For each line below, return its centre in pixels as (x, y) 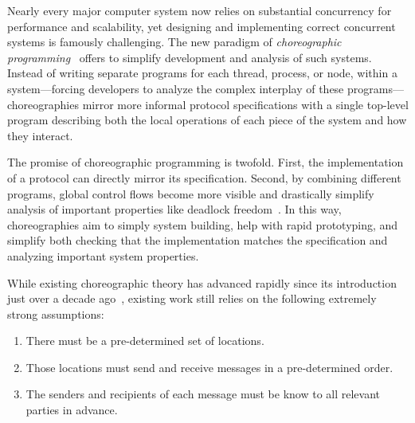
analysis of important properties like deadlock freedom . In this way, (174, 209)
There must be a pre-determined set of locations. (145, 341)
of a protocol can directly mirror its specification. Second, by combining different (204, 177)
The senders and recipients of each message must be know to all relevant (203, 394)
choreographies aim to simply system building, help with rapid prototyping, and (203, 224)
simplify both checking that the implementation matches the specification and (198, 240)
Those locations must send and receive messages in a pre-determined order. (209, 367)
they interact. (40, 135)
